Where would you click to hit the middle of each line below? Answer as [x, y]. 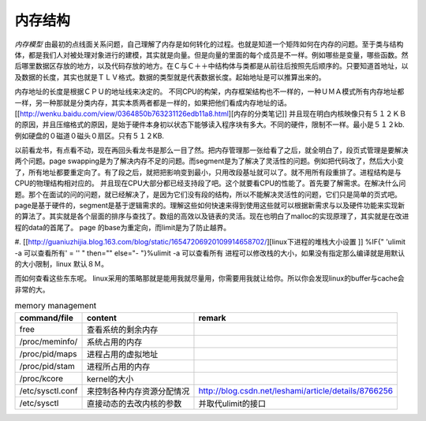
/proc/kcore [41, 378]
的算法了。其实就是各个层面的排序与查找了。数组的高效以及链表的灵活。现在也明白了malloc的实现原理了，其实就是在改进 [212, 216]
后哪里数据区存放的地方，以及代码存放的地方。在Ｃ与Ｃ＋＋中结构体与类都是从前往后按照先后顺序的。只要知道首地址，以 [211, 66]
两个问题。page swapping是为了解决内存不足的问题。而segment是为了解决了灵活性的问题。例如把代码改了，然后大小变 [209, 161]
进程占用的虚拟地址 [123, 354]
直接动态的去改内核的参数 [135, 404]
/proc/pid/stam [47, 366]
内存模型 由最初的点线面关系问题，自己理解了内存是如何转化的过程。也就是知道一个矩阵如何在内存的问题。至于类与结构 [209, 44]
